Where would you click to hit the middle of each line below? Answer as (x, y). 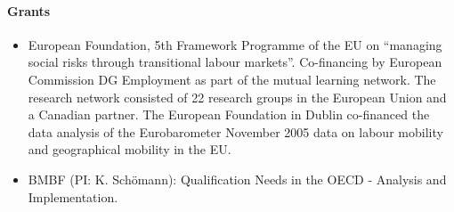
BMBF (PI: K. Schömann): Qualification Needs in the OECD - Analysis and (237, 179)
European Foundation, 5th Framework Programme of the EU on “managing (235, 44)
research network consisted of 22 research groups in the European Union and (237, 97)
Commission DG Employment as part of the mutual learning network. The (232, 79)
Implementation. (73, 196)
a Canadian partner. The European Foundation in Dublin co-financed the (229, 114)
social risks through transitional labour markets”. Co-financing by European (235, 62)
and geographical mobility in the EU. (130, 149)
